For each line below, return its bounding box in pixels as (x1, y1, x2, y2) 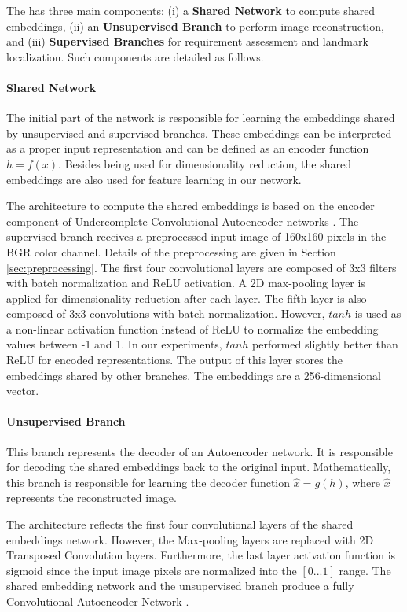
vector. (6, 382, 39, 399)
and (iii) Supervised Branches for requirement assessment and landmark (6, 33, 368, 50)
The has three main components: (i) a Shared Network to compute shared (6, 2, 376, 18)
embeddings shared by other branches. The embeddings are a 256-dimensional (6, 367, 381, 383)
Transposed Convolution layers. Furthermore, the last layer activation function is (6, 547, 396, 563)
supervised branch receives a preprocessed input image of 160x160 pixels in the (6, 228, 387, 245)
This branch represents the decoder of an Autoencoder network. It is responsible (6, 443, 393, 459)
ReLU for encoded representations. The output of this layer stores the (6, 352, 343, 368)
